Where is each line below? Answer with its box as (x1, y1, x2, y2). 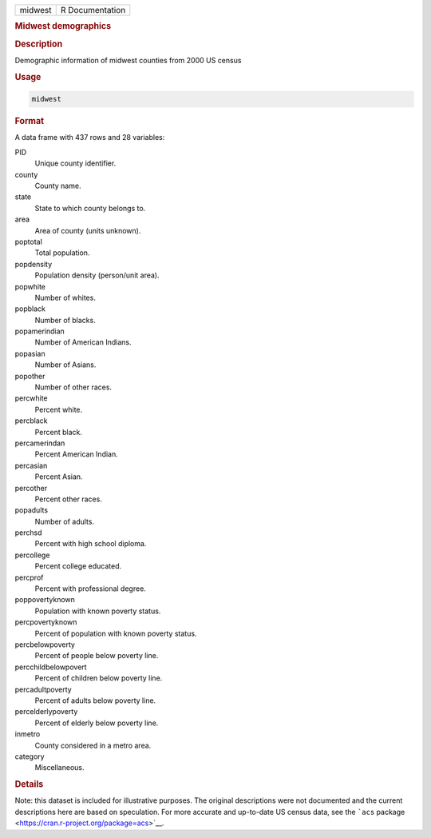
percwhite (14, 393, 48, 403)
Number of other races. (34, 382, 112, 392)
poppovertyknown (14, 595, 76, 605)
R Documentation (60, 5, 126, 15)
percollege (14, 550, 50, 560)
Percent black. (34, 427, 83, 437)
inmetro (14, 729, 41, 739)
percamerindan (14, 438, 65, 448)
